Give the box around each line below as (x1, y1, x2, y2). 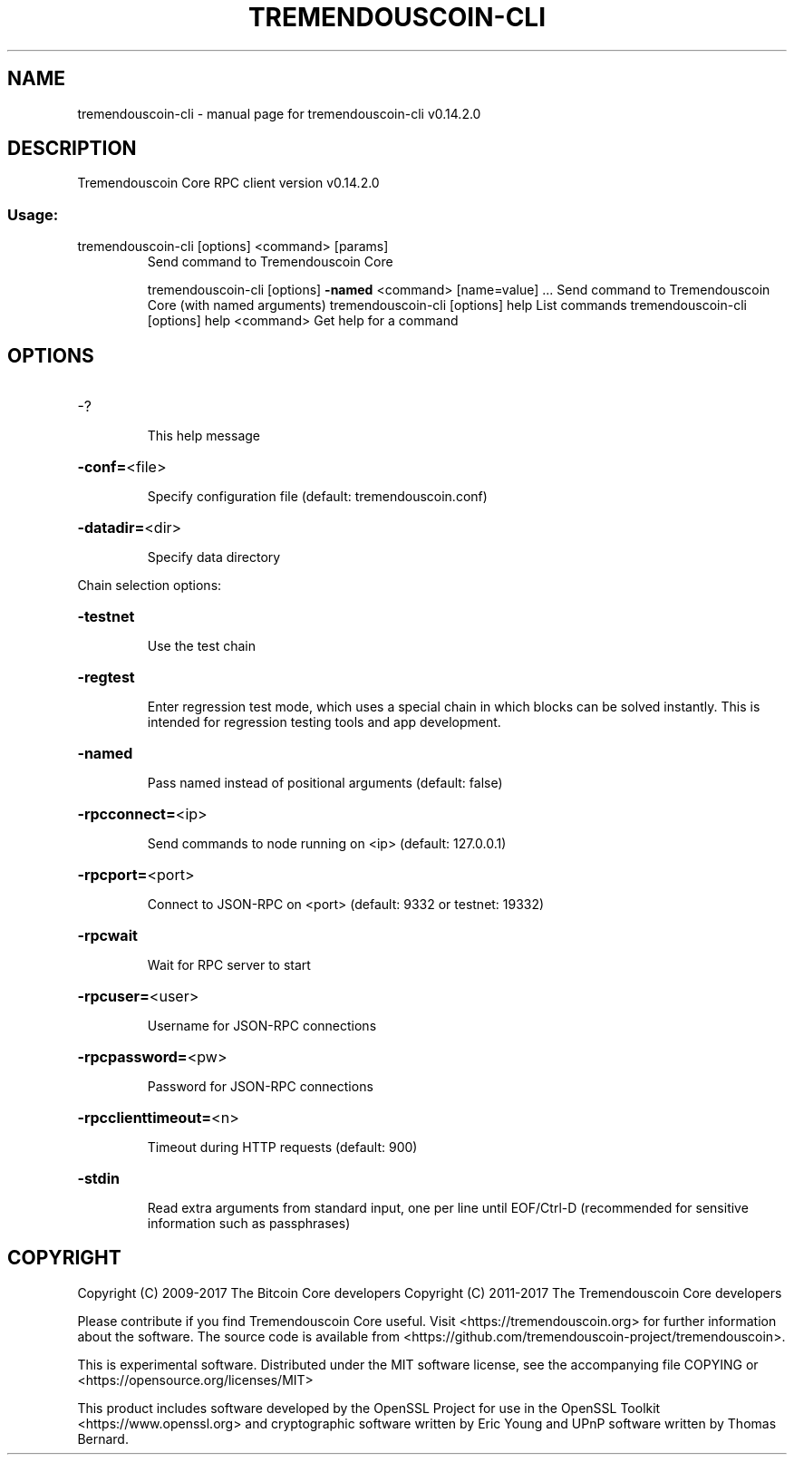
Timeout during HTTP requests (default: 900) (147, 1139, 418, 1156)
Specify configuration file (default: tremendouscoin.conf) (147, 489, 488, 505)
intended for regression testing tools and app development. (147, 714, 501, 731)
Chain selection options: (77, 577, 222, 594)
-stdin (77, 1169, 120, 1188)
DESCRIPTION (7, 137, 137, 160)
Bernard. (77, 1430, 129, 1447)
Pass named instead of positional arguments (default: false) (147, 775, 503, 791)
